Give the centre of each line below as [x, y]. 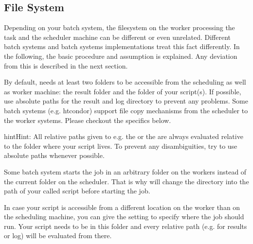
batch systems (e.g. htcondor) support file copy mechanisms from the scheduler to [126, 110]
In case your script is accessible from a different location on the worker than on [122, 207]
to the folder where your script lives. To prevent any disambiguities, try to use [121, 146]
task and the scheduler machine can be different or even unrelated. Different [117, 37]
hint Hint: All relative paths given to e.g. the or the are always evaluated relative [124, 136]
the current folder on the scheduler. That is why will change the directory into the [126, 181]
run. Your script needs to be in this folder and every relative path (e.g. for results [126, 226]
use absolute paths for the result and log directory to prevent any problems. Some [126, 101]
